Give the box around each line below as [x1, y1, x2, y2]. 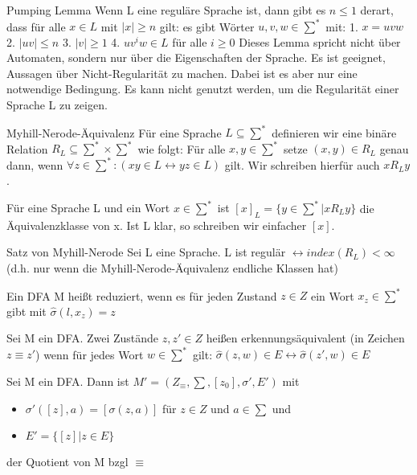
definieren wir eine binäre [272, 124, 397, 141]
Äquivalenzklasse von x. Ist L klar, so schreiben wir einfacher [6, 216, 307, 233]
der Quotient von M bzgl [6, 453, 129, 470]
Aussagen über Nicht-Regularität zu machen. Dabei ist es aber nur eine [6, 64, 358, 81]
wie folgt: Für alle [137, 140, 226, 157]
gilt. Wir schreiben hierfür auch [224, 156, 380, 173]
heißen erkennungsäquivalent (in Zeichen [206, 330, 405, 346]
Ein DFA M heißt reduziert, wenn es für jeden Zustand [6, 287, 277, 304]
